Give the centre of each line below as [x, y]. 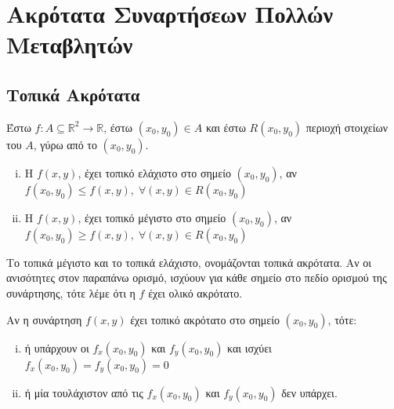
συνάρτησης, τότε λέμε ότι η [71, 292]
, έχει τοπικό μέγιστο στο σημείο [152, 217]
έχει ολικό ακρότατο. [195, 292]
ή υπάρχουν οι [57, 347]
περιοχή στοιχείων [347, 127]
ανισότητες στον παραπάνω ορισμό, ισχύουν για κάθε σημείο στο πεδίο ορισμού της [197, 278]
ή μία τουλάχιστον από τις [84, 392]
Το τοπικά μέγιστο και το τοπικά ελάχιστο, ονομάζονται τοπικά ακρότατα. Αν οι [189, 262]
